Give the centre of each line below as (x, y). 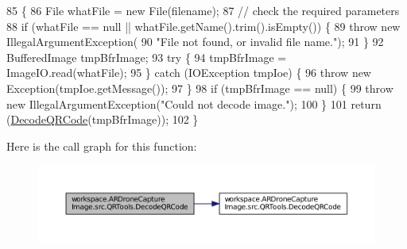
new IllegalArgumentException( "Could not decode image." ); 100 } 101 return (194, 103)
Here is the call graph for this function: (102, 146)
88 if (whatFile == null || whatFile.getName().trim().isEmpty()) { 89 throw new (203, 26)
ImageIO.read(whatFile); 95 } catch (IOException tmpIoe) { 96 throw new (189, 73)
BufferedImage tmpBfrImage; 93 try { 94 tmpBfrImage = (147, 57)
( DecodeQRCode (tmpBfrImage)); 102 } (103, 119)
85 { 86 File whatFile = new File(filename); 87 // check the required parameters (203, 10)
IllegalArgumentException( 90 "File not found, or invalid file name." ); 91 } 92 (195, 42)
